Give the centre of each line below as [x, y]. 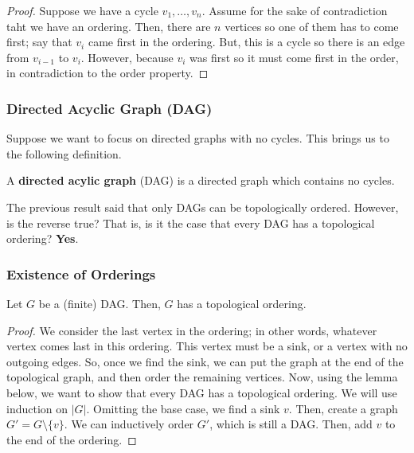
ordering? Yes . [43, 238]
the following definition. [64, 153]
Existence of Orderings [81, 273]
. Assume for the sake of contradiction [295, 10]
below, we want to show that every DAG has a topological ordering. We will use [202, 392]
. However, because [127, 57]
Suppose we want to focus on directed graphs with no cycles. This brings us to [198, 138]
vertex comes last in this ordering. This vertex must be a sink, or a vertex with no [207, 346]
